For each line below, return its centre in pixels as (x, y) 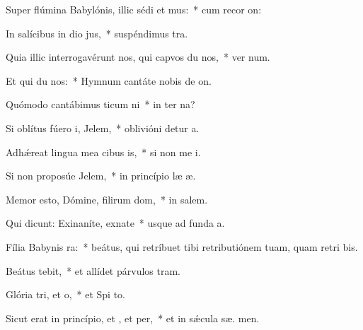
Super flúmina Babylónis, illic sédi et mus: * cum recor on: (134, 9)
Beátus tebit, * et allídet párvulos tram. (93, 270)
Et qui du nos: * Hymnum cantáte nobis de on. (109, 80)
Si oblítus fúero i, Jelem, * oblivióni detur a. (103, 128)
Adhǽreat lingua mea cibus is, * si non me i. (103, 152)
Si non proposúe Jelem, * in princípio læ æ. (101, 176)
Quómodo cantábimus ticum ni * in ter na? (100, 104)
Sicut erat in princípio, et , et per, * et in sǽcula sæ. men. (133, 318)
